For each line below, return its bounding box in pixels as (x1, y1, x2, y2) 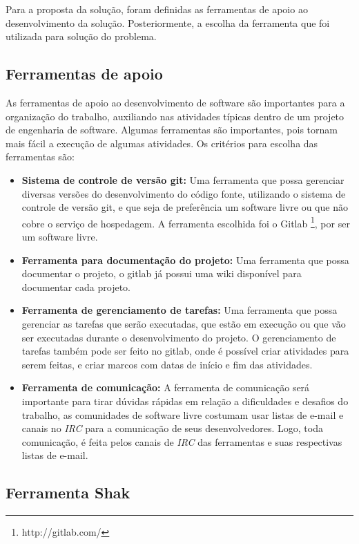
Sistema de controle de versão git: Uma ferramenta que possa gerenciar (21, 172, 345, 187)
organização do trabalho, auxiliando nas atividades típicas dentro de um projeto (6, 109, 345, 123)
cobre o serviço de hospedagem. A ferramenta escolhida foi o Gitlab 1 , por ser (21, 214, 350, 230)
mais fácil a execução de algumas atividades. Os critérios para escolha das (6, 135, 318, 150)
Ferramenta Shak (6, 482, 130, 503)
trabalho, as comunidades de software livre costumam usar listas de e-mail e (21, 407, 344, 422)
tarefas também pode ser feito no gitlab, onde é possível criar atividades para (21, 344, 349, 358)
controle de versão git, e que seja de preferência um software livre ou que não (21, 200, 348, 214)
